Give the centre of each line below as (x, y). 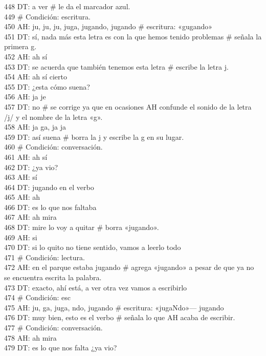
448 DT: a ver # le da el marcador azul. (67, 6)
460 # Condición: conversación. (53, 147)
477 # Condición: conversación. (53, 327)
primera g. (20, 46)
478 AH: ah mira (30, 337)
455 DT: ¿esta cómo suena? (47, 86)
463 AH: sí (21, 177)
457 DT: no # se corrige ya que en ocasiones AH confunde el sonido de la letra (128, 106)
